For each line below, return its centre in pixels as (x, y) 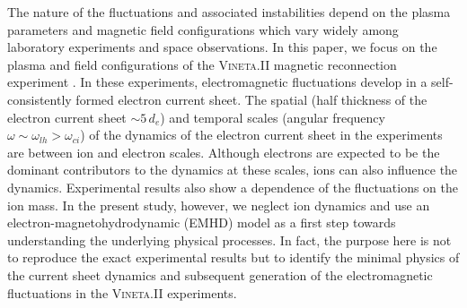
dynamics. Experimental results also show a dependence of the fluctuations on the (233, 187)
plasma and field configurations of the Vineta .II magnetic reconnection (202, 64)
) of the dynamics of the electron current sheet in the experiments (261, 135)
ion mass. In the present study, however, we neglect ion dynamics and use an (219, 205)
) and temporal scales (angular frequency (273, 117)
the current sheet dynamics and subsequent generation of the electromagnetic (220, 274)
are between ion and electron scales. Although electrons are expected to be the (224, 152)
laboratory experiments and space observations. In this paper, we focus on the (222, 47)
